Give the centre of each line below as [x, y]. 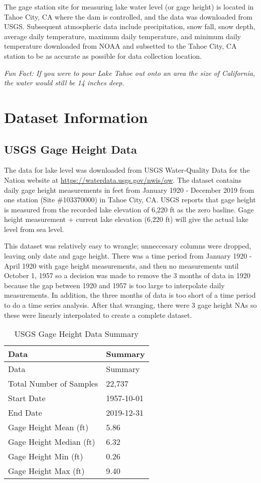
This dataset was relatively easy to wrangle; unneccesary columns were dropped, [128, 246]
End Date [25, 413]
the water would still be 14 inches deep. [64, 83]
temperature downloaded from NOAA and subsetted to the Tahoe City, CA [120, 46]
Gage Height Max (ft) [46, 471]
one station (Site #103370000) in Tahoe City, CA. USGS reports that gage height [130, 200]
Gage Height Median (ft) [52, 442]
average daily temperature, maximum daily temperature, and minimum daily [122, 36]
